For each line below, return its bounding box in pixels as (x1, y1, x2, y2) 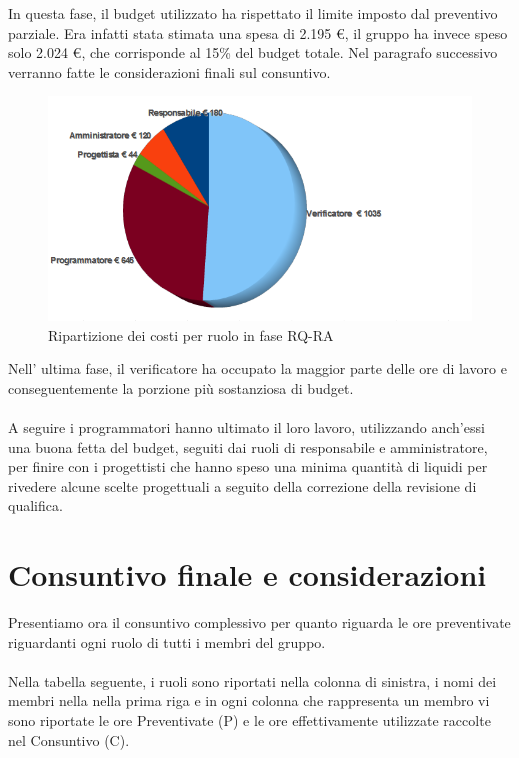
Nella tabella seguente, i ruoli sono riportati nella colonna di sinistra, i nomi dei (8, 670, 497, 691)
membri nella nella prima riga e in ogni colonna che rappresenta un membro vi (8, 690, 490, 711)
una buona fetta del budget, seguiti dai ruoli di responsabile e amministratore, (8, 436, 488, 457)
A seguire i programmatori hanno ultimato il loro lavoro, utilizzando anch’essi (8, 416, 485, 437)
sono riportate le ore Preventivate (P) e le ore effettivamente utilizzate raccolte (8, 709, 491, 730)
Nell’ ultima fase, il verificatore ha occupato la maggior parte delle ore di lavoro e (8, 358, 507, 379)
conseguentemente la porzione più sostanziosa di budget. (8, 377, 354, 398)
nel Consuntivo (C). (8, 729, 130, 750)
